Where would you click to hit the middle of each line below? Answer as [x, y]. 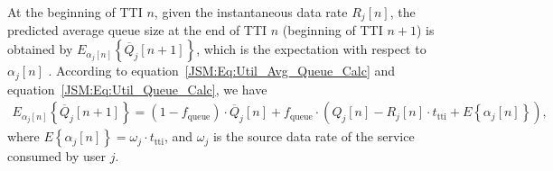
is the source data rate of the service [314, 136]
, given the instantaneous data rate [251, 12]
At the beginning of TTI [75, 12]
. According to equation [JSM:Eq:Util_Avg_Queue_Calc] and [222, 71]
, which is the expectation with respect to [311, 49]
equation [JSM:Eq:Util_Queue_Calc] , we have [137, 89]
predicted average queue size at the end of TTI [137, 30]
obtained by [40, 49]
